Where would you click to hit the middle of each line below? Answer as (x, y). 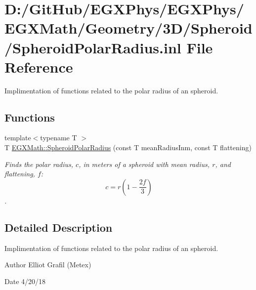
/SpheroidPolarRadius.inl (93, 47)
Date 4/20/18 (25, 281)
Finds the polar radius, (39, 164)
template (18, 138)
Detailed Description (59, 227)
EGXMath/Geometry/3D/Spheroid (128, 28)
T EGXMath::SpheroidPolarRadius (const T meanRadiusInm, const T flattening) (128, 147)
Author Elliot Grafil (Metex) (48, 265)
